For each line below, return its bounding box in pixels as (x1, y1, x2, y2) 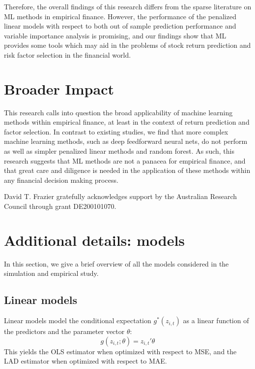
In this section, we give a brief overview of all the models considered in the (4, 258, 229, 268)
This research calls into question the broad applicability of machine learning (4, 107, 233, 117)
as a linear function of (183, 315, 249, 326)
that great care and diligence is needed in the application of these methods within (4, 165, 251, 175)
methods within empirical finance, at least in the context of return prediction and (4, 117, 250, 127)
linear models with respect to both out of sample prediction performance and (4, 21, 236, 31)
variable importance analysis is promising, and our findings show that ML (4, 30, 227, 40)
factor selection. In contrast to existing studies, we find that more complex (4, 126, 228, 136)
